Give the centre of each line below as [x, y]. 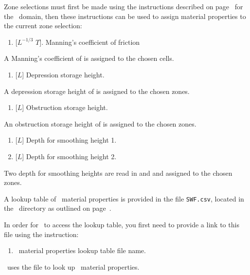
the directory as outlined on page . [58, 208]
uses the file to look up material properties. [73, 266]
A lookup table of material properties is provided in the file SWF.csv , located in [124, 198]
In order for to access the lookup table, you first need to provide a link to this [122, 224]
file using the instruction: [41, 234]
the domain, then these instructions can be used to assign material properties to [125, 16]
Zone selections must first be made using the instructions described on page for [124, 6]
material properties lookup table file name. [82, 250]
